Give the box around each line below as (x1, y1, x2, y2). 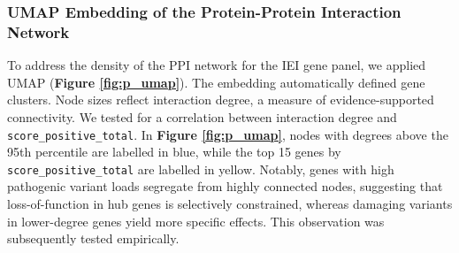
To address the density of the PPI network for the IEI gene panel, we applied (7, 56, 426, 74)
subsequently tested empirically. (7, 229, 180, 248)
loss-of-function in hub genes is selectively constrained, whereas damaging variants (7, 195, 453, 213)
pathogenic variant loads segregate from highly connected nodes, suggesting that (7, 177, 443, 195)
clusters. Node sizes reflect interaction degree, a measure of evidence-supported (7, 90, 434, 109)
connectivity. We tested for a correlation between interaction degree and (7, 107, 397, 126)
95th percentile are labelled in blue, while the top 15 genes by (7, 142, 341, 161)
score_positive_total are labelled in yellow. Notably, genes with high (7, 159, 394, 178)
